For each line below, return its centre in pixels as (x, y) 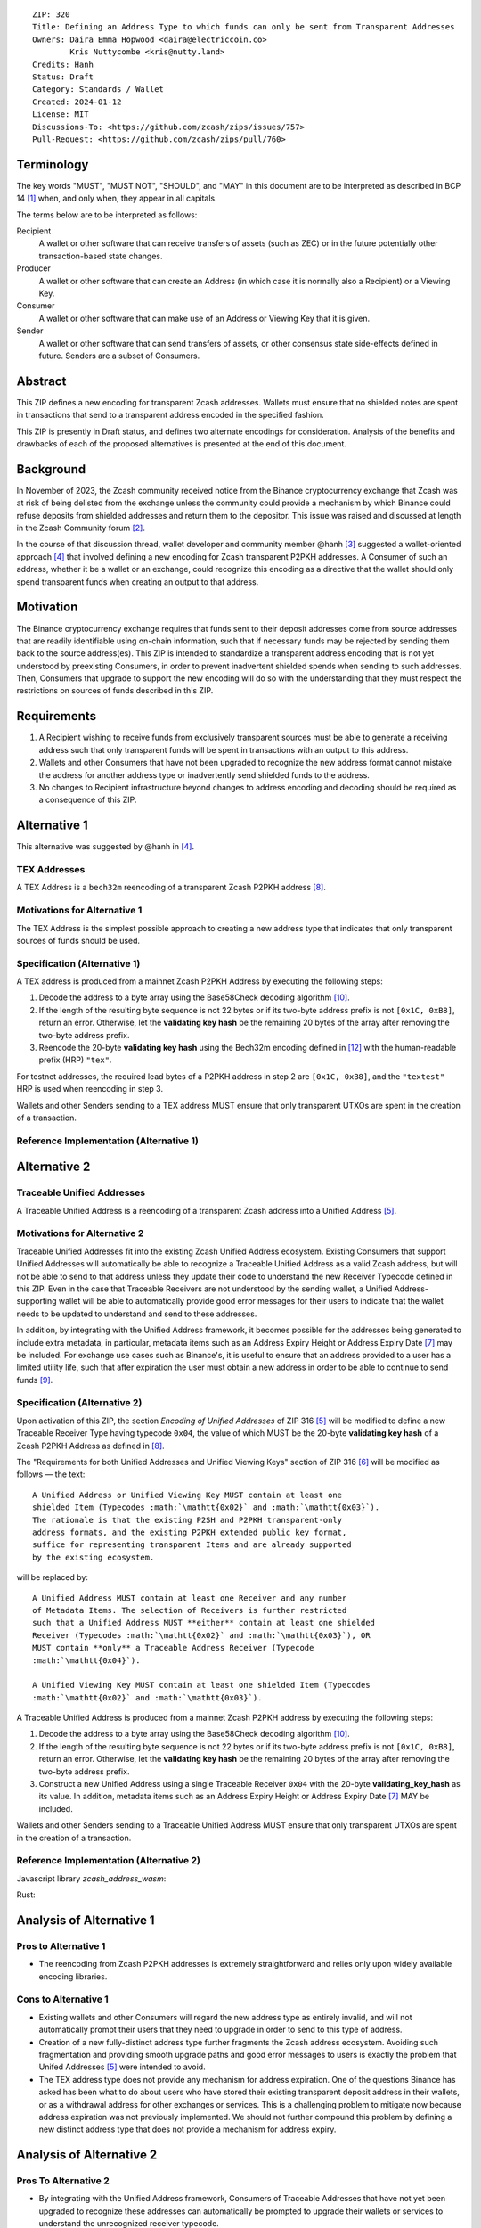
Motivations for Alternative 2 (80, 1233)
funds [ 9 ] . (35, 1380)
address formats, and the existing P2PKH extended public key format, (190, 1532)
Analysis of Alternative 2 (87, 2155)
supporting (37, 1301)
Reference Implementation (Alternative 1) (108, 1141)
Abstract (41, 381)
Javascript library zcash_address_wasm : (91, 1878)
